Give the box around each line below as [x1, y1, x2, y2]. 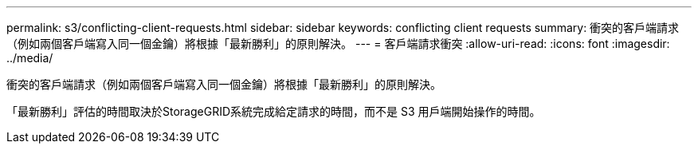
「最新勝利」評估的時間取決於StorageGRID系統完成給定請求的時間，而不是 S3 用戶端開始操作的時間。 [6, 105, 541, 118]
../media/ [6, 51, 53, 65]
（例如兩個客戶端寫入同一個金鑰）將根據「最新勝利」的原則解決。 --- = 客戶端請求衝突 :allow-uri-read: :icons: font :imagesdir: [6, 37, 670, 50]
